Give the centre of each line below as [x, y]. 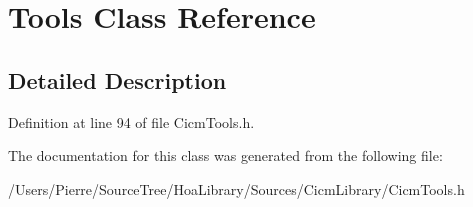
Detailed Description [117, 79]
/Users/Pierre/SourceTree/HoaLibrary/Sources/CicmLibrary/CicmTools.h [236, 188]
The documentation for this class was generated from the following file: [225, 155]
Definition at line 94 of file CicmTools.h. [131, 121]
